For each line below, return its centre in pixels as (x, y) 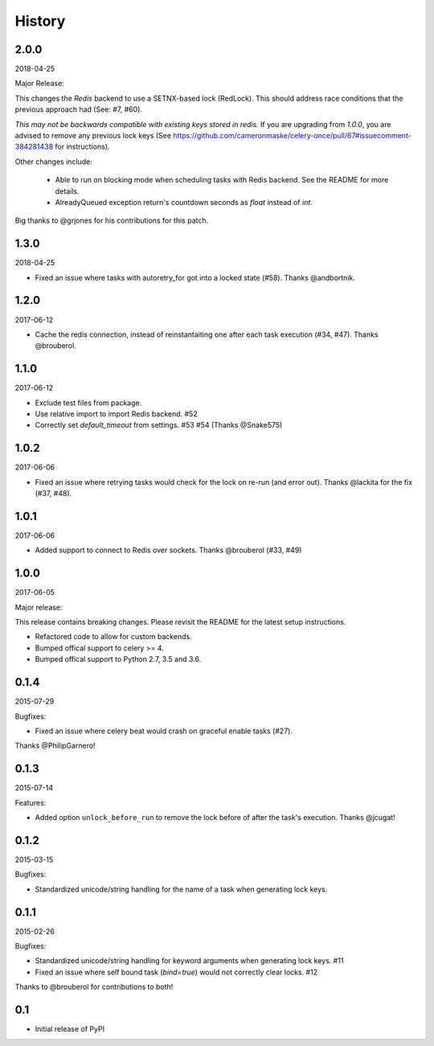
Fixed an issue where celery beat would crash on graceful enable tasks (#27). (164, 731)
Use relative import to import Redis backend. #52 (116, 414)
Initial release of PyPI (70, 1029)
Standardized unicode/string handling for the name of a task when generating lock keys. (181, 889)
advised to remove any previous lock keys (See (93, 136)
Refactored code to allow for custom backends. (113, 637)
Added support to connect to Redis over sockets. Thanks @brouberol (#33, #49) (168, 550)
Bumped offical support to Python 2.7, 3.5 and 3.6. (118, 659)
